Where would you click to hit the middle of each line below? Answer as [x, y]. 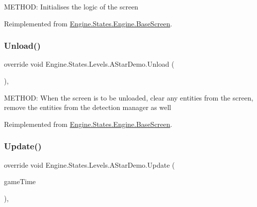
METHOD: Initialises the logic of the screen [71, 6]
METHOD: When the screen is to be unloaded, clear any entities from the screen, [129, 97]
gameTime [20, 181]
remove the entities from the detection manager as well [88, 107]
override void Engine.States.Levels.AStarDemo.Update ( [89, 164]
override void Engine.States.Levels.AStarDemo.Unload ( [89, 64]
